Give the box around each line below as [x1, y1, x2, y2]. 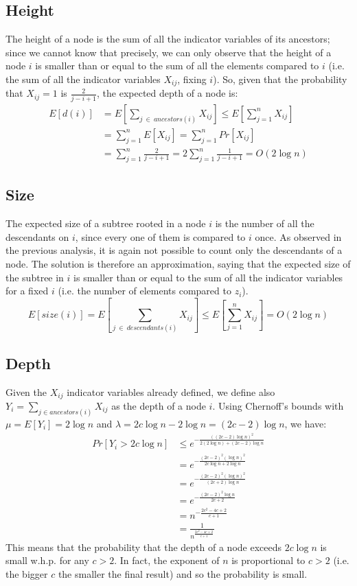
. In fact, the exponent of [114, 553, 220, 567]
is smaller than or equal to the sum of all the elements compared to [35, 58, 319, 73]
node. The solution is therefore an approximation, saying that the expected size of [5, 256, 351, 270]
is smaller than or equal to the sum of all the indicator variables [73, 270, 343, 284]
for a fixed [5, 283, 49, 298]
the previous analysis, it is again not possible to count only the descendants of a [5, 243, 343, 257]
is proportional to [231, 553, 306, 567]
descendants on [5, 229, 69, 244]
